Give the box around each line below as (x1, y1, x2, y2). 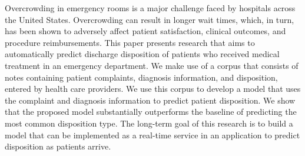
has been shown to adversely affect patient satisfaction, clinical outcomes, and (5, 25, 286, 37)
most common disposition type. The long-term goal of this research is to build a (5, 117, 293, 129)
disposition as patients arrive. (5, 140, 111, 152)
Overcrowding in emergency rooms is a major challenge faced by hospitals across (5, 2, 296, 14)
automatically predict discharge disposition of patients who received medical (5, 48, 280, 60)
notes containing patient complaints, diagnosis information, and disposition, (5, 71, 278, 83)
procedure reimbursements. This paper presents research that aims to (5, 36, 255, 48)
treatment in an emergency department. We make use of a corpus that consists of (5, 59, 299, 71)
